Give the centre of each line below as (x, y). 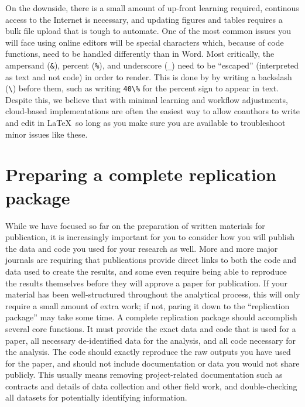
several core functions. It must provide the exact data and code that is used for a (151, 328)
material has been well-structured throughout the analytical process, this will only (153, 294)
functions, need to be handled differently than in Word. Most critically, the (140, 54)
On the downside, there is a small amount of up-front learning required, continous (152, 8)
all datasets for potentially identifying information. (96, 397)
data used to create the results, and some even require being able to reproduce (146, 271)
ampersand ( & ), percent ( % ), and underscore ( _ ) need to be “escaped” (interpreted (152, 65)
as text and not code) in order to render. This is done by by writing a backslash (149, 76)
